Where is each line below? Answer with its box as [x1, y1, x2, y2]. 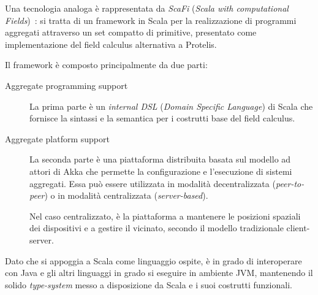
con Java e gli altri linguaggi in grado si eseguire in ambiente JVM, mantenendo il [5, 266, 313, 279]
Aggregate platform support [5, 132, 110, 145]
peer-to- [275, 177, 305, 190]
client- [286, 221, 310, 234]
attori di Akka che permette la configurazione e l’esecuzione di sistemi [29, 164, 292, 177]
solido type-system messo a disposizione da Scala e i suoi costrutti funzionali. [5, 278, 292, 291]
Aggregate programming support [5, 79, 128, 91]
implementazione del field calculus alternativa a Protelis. [5, 37, 217, 50]
